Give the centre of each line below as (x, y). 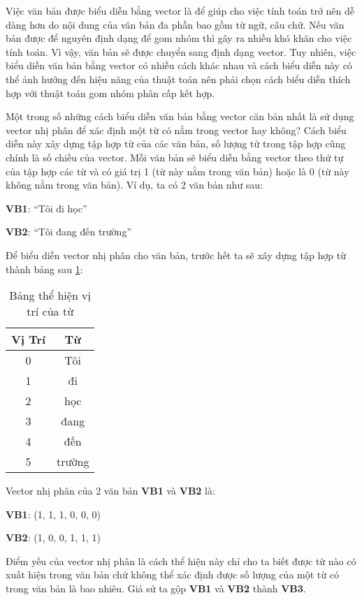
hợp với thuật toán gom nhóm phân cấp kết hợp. (110, 93)
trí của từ (50, 312)
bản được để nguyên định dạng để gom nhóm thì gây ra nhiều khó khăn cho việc (179, 38)
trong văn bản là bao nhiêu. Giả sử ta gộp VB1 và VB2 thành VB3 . (156, 588)
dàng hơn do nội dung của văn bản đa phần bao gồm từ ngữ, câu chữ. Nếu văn (175, 24)
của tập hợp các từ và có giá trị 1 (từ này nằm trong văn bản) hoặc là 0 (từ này (178, 171)
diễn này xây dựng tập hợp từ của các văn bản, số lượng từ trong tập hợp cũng (176, 144)
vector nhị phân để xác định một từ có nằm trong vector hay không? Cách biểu (176, 130)
